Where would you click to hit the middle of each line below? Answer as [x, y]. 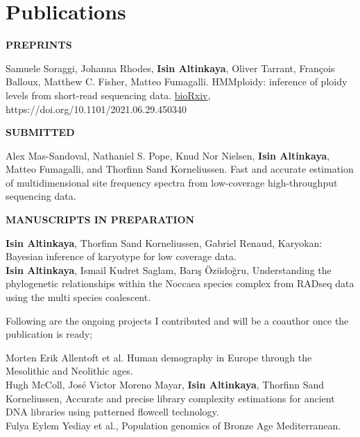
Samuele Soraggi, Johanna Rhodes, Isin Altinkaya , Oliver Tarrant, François [170, 68]
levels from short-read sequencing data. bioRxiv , [108, 95]
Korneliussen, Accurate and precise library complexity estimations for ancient [170, 398]
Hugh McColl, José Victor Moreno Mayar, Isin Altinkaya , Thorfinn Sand [165, 384]
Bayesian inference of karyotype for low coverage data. [121, 256]
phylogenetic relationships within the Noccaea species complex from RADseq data [180, 283]
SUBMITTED [40, 132]
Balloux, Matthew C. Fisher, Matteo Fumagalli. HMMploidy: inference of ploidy [177, 82]
